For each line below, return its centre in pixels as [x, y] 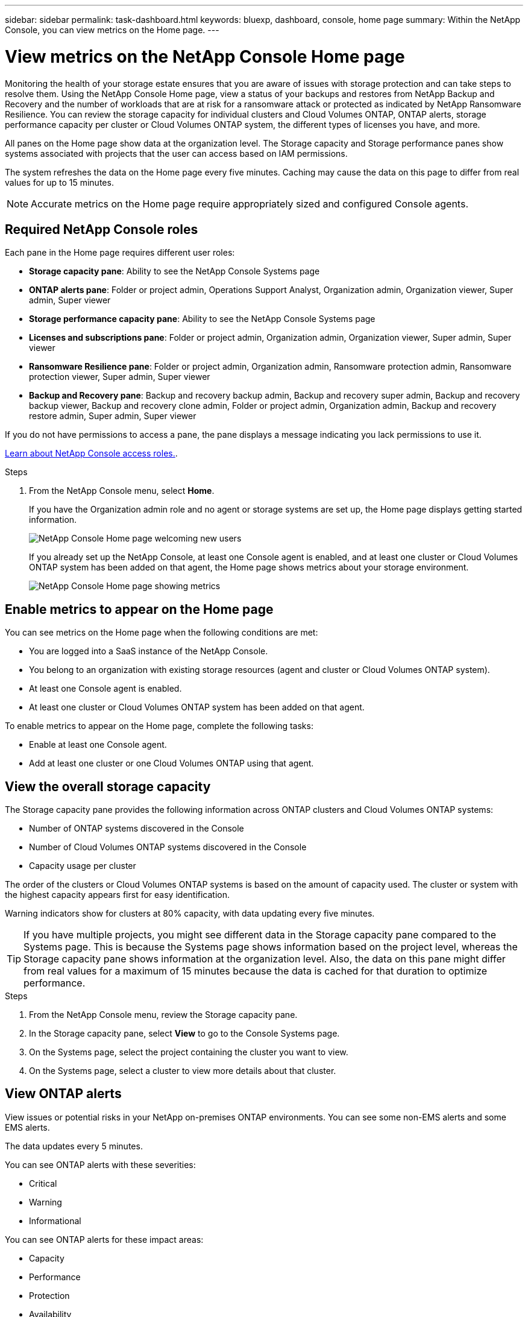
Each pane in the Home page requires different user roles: [120, 253]
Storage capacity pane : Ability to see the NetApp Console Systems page [174, 271]
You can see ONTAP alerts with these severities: [100, 1164]
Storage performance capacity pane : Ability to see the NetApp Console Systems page [202, 319]
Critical [43, 1183]
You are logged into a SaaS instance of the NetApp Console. [149, 651]
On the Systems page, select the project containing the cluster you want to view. [189, 1052]
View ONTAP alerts [63, 1094]
